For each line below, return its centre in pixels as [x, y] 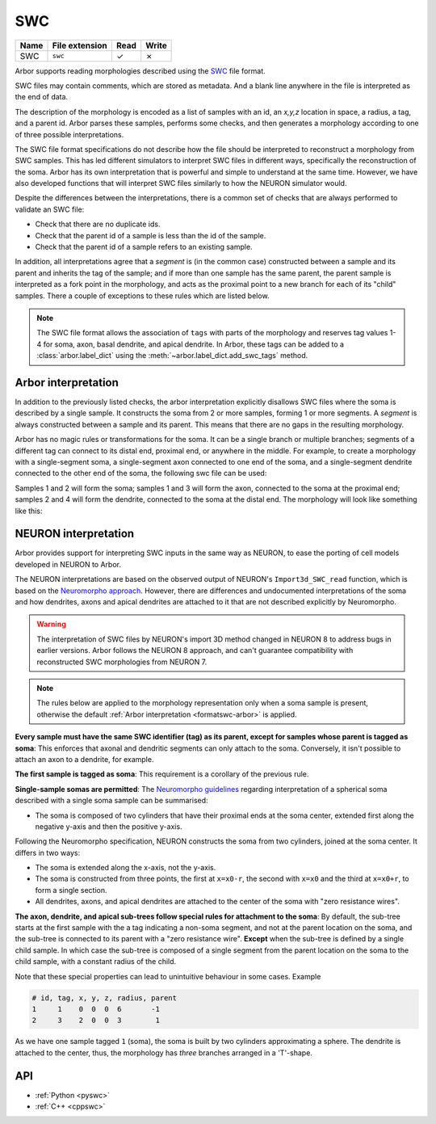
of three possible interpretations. [69, 134]
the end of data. [42, 97]
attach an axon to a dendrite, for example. [84, 759]
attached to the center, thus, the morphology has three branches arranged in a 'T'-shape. [163, 1052]
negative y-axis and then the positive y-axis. [109, 826]
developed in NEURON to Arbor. [68, 564]
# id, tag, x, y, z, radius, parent [105, 998]
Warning [51, 624]
